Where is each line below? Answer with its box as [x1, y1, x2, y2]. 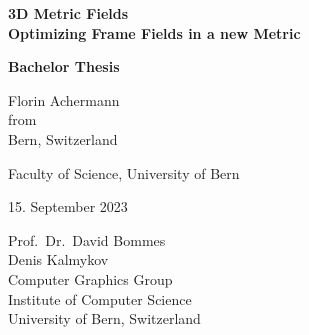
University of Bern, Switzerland [8, 308, 201, 329]
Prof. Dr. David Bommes [8, 229, 166, 250]
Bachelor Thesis [8, 56, 120, 77]
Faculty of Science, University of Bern [8, 162, 240, 183]
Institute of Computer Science [8, 288, 192, 309]
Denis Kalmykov [8, 249, 109, 270]
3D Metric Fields [8, 3, 129, 23]
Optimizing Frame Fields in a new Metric [8, 22, 301, 43]
